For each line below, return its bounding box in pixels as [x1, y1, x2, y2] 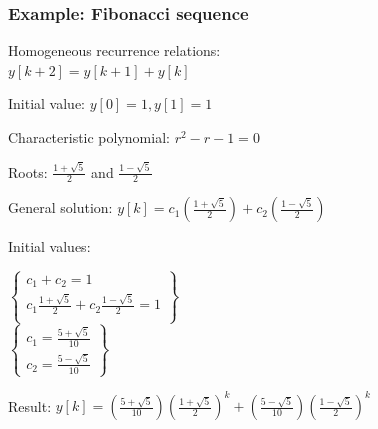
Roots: [8, 161, 48, 182]
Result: [8, 395, 52, 416]
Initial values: [8, 236, 91, 257]
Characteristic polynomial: [8, 127, 170, 147]
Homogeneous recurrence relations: [8, 40, 221, 61]
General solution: [8, 197, 113, 218]
